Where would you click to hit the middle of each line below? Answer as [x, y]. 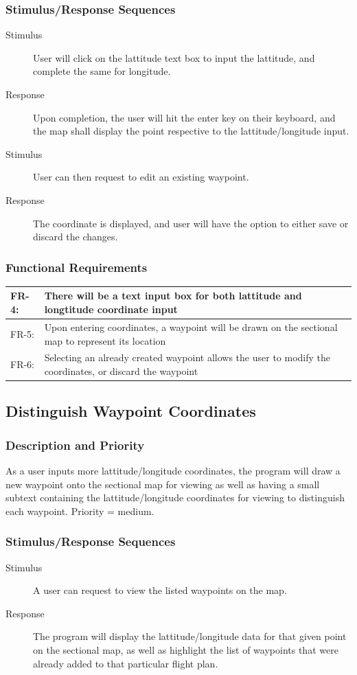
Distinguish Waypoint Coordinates [131, 411]
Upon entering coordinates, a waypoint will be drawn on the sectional [191, 327]
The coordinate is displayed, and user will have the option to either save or [191, 223]
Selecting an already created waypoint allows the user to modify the [187, 357]
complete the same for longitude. [102, 71]
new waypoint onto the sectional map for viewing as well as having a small [163, 484]
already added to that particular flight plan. [126, 663]
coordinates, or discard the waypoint [121, 370]
